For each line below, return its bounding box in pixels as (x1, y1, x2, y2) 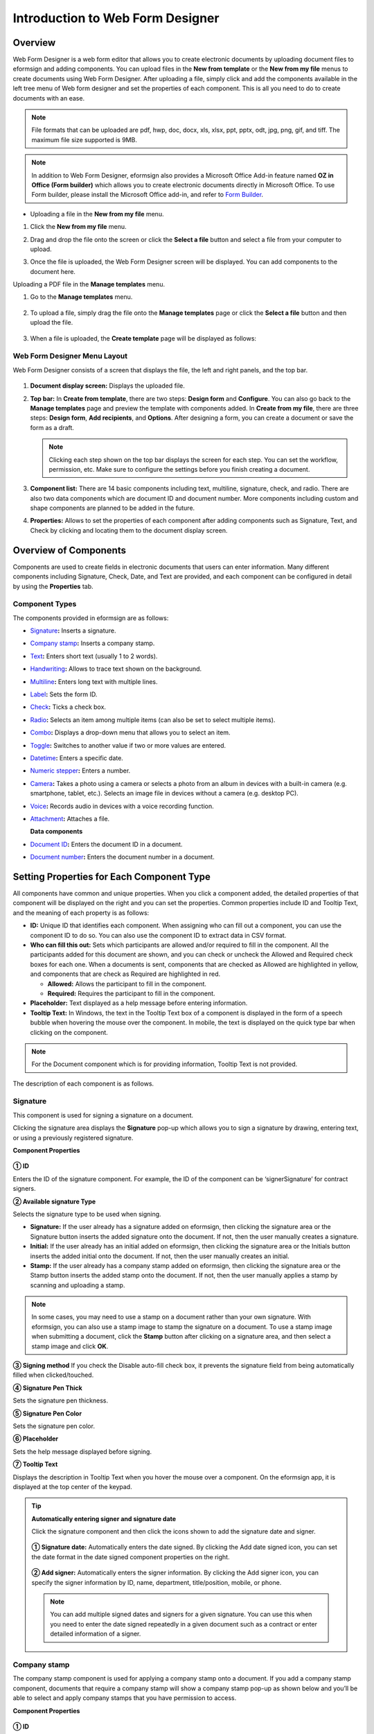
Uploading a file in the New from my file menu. (30, 209, 164, 218)
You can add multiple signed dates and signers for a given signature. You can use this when (50, 1610, 312, 1619)
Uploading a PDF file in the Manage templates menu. (12, 280, 166, 289)
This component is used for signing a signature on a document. (12, 1110, 194, 1119)
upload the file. (30, 318, 73, 327)
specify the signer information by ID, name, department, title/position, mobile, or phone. (31, 1578, 282, 1586)
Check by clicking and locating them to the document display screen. (30, 526, 228, 534)
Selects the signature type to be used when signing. (12, 1210, 162, 1218)
